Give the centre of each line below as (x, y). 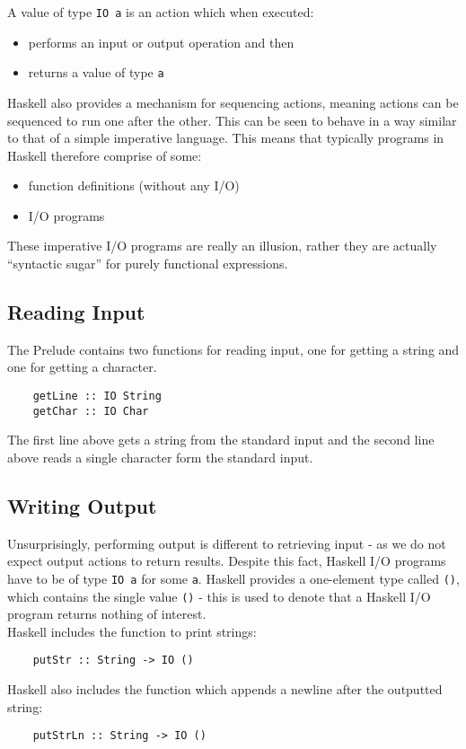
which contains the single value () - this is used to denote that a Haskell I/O (219, 596)
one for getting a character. (82, 367)
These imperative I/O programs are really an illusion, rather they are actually (222, 246)
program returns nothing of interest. (107, 614)
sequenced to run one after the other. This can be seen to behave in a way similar (232, 120)
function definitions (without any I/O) (134, 185)
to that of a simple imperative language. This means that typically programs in (226, 138)
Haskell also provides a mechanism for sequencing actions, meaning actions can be (233, 102)
